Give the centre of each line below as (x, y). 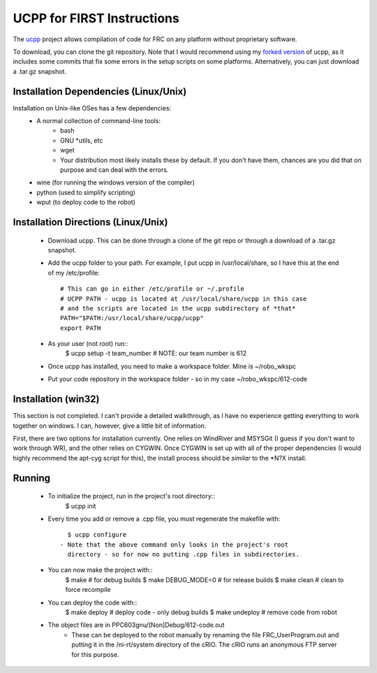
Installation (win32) (56, 399)
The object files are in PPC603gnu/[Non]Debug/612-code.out (136, 625)
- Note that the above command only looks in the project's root (175, 544)
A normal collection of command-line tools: (98, 121)
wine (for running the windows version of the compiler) (116, 182)
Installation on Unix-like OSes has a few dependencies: (92, 108)
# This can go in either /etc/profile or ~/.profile (152, 289)
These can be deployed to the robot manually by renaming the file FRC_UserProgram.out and (205, 635)
